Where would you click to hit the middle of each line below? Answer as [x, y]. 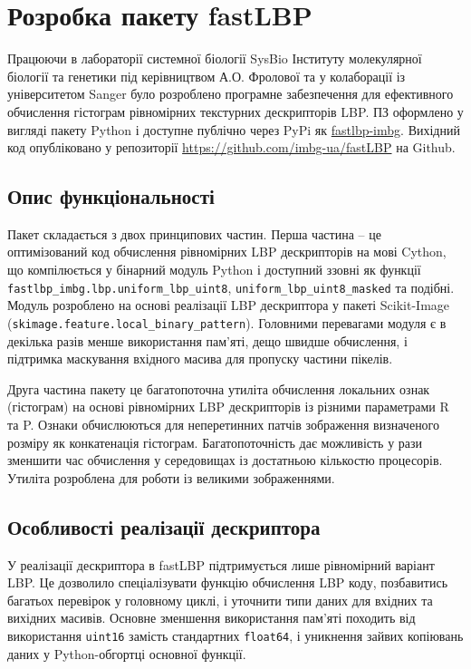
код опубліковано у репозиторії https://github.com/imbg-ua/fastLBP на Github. [231, 147]
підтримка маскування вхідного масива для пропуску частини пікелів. [200, 359]
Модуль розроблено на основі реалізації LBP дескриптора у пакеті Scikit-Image [229, 305]
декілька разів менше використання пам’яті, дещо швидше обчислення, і [207, 340]
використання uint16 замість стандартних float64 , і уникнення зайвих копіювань [235, 635]
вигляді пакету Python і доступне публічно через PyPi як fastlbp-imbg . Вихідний [234, 129]
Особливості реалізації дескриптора [164, 526]
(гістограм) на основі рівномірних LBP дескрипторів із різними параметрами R [228, 407]
